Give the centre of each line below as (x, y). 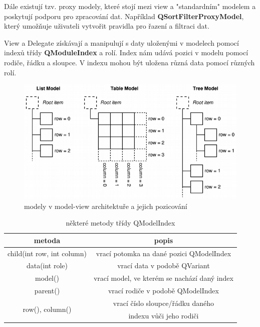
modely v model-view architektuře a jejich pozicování (106, 206)
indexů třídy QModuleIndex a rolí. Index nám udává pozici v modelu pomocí (126, 52)
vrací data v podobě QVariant (164, 265)
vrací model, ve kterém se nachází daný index (163, 278)
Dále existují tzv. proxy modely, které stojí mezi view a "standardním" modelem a (130, 6)
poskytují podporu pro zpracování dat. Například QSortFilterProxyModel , (124, 16)
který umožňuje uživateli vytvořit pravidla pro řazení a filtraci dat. (107, 26)
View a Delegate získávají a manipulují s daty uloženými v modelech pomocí (121, 42)
